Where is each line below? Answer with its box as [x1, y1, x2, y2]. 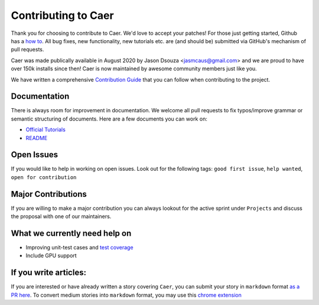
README [25, 134, 48, 141]
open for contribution [11, 174, 77, 180]
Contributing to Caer [11, 9, 115, 22]
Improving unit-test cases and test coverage [25, 244, 134, 251]
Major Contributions [11, 189, 87, 199]
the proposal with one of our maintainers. [11, 213, 112, 220]
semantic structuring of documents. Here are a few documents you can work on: [11, 115, 208, 122]
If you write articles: [11, 268, 87, 278]
